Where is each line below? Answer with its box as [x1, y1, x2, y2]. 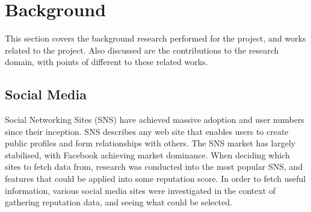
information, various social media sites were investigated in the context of [5, 184, 276, 196]
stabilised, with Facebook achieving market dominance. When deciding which [5, 148, 290, 161]
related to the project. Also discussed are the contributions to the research [5, 43, 279, 56]
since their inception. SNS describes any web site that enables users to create [5, 125, 289, 137]
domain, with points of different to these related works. [5, 55, 208, 68]
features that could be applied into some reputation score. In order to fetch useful [5, 172, 306, 185]
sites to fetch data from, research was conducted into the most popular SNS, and [5, 160, 303, 173]
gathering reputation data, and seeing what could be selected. [5, 196, 232, 208]
